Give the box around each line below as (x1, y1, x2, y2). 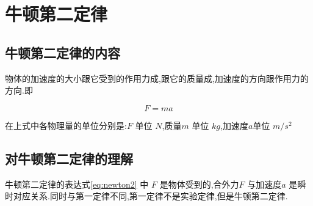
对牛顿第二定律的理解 (5, 149, 133, 167)
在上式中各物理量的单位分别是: (5, 119, 127, 131)
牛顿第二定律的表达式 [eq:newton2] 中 (5, 177, 149, 190)
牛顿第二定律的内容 (5, 43, 120, 62)
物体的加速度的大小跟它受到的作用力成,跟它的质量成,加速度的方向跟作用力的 (5, 72, 309, 84)
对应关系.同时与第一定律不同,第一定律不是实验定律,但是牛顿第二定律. (13, 189, 288, 202)
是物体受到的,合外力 (159, 177, 239, 190)
